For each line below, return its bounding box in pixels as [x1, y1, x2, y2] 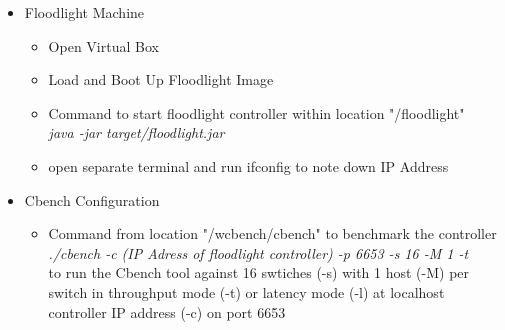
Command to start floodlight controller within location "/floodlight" [48, 102, 465, 123]
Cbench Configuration [24, 189, 160, 210]
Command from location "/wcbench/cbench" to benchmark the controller [48, 223, 497, 244]
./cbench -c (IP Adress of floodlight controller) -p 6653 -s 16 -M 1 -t [48, 242, 469, 263]
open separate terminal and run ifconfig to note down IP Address [48, 155, 449, 176]
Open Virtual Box [48, 35, 159, 56]
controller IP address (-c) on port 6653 [48, 301, 286, 322]
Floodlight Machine [24, 2, 145, 22]
